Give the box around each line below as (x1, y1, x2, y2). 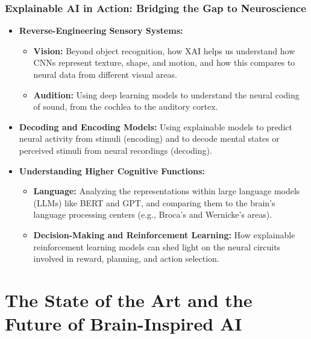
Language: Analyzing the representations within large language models (33, 185, 300, 197)
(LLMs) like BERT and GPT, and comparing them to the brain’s (33, 196, 275, 209)
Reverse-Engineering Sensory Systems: (19, 24, 183, 37)
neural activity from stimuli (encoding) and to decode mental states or (19, 132, 280, 145)
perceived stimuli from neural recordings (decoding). (19, 144, 212, 156)
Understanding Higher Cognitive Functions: (19, 164, 205, 177)
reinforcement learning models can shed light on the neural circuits (33, 240, 281, 253)
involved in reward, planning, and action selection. (33, 252, 219, 265)
